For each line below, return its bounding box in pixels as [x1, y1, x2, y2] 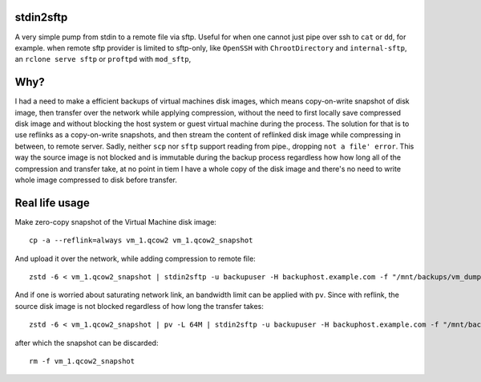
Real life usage [14, 196, 90, 209]
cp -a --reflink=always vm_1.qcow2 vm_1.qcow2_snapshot [29, 236, 253, 245]
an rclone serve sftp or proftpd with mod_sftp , [14, 55, 192, 64]
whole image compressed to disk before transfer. [14, 175, 178, 185]
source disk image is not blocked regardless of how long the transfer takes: [14, 301, 265, 311]
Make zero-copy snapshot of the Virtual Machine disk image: [14, 217, 216, 226]
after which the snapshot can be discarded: [14, 338, 159, 347]
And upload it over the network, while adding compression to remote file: [14, 254, 256, 263]
